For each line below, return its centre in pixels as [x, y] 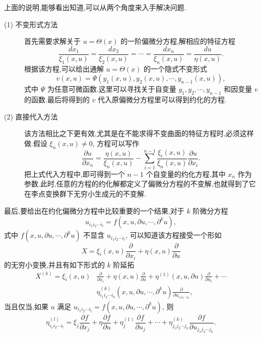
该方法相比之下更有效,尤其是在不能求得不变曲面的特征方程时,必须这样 [139, 133]
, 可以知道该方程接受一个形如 [174, 235]
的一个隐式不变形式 [176, 68]
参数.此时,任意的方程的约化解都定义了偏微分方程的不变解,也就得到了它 [140, 184]
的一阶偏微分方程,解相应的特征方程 [178, 41]
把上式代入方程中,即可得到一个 [75, 174]
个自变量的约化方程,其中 [186, 174]
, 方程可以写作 [116, 143]
